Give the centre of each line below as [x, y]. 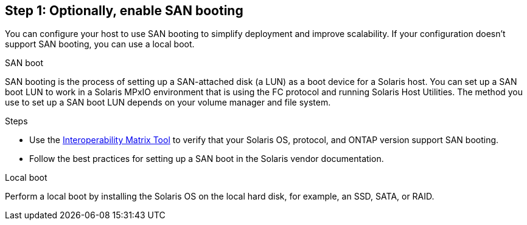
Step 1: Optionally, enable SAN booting [124, 11]
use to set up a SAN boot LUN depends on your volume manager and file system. [168, 102]
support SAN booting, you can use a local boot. [100, 44]
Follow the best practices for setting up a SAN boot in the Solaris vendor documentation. [207, 159]
